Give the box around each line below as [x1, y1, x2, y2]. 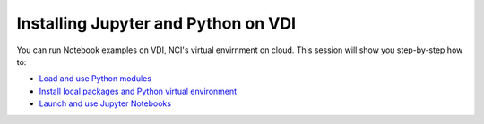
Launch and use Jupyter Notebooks [39, 98, 172, 109]
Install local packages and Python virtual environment [39, 86, 238, 96]
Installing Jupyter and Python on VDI [16, 13, 296, 33]
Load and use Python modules [39, 73, 152, 84]
